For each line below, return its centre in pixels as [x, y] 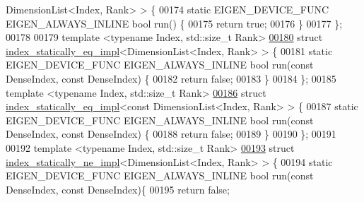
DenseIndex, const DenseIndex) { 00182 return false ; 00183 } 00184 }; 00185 [171, 78]
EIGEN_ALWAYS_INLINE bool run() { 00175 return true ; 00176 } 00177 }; [174, 23]
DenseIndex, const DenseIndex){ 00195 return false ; [118, 189]
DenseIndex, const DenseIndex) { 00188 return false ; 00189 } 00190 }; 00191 [171, 134]
